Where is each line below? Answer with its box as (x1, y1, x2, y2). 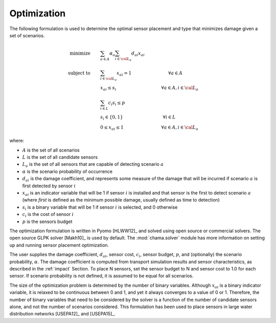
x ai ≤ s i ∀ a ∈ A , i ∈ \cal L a (100, 85, 199, 92)
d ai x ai (131, 51, 145, 57)
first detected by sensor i (22, 183, 76, 189)
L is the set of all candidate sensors (22, 154, 98, 160)
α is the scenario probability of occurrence (22, 168, 112, 175)
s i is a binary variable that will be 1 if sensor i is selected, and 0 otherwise (22, 204, 178, 211)
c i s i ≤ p (108, 100, 125, 107)
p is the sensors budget (22, 218, 73, 225)
